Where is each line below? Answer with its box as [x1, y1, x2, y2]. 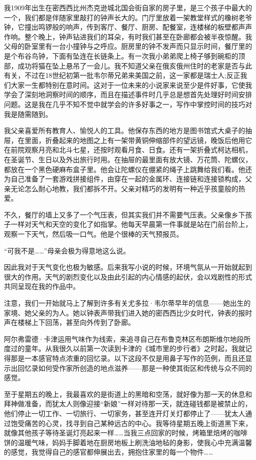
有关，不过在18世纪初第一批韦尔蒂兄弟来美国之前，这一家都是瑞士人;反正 [4, 70, 240, 80]
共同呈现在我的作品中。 [4, 281, 80, 291]
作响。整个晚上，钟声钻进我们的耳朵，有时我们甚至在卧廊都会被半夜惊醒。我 [4, 31, 252, 41]
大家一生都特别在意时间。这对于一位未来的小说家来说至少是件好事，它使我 [10, 79, 252, 90]
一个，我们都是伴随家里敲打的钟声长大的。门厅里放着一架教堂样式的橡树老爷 [4, 12, 252, 22]
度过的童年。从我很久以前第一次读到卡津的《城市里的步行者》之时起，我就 [4, 343, 245, 354]
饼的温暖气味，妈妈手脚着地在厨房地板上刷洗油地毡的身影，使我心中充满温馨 [4, 437, 252, 447]
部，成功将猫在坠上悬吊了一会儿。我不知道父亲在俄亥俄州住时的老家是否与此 [4, 60, 252, 71]
